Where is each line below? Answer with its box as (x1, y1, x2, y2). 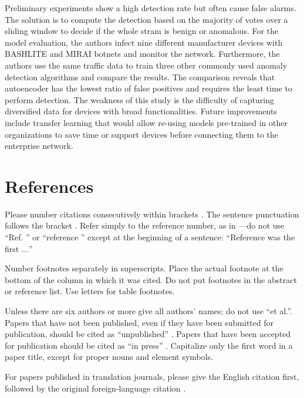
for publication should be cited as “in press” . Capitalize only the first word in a (5, 339, 293, 351)
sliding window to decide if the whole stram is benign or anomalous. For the (5, 25, 279, 37)
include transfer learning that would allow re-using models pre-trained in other (5, 116, 288, 128)
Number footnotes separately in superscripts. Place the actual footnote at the (5, 262, 283, 274)
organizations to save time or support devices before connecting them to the (5, 128, 278, 140)
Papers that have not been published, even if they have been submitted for (5, 316, 274, 328)
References (5, 174, 94, 198)
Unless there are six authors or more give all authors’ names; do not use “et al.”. (5, 305, 292, 317)
